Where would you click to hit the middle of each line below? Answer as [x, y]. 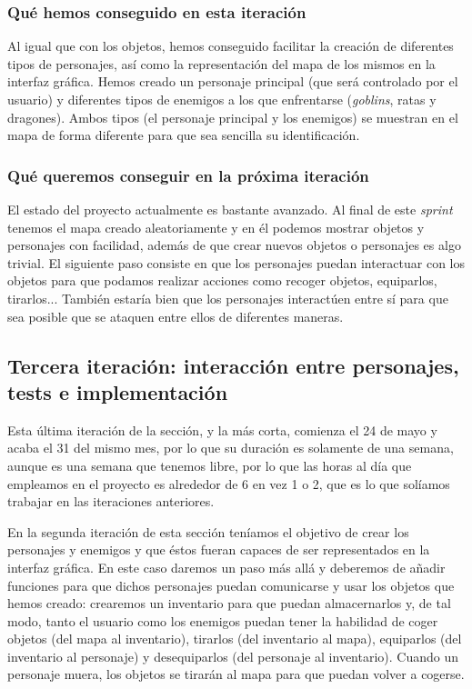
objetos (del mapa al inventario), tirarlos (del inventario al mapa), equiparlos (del [235, 639]
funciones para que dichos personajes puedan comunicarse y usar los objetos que [231, 585]
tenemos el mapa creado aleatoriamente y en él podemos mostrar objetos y [216, 227]
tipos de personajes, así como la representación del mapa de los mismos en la [221, 63]
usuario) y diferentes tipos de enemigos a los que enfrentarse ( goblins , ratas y [222, 99]
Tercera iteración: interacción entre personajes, [233, 365]
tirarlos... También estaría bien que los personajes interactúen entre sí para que [228, 298]
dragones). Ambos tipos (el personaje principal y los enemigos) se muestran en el [233, 117]
